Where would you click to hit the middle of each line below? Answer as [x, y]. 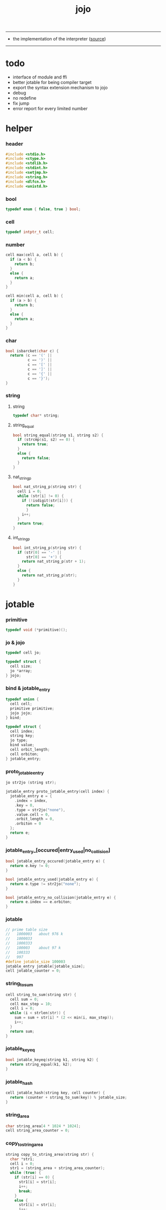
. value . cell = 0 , [32, 814]
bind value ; [22, 745]
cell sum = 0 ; [24, 999]
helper [19, 129]
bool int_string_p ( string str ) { [47, 548]
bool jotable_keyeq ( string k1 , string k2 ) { [52, 1060]
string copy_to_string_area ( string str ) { [50, 1154]
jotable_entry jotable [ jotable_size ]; [45, 966]
